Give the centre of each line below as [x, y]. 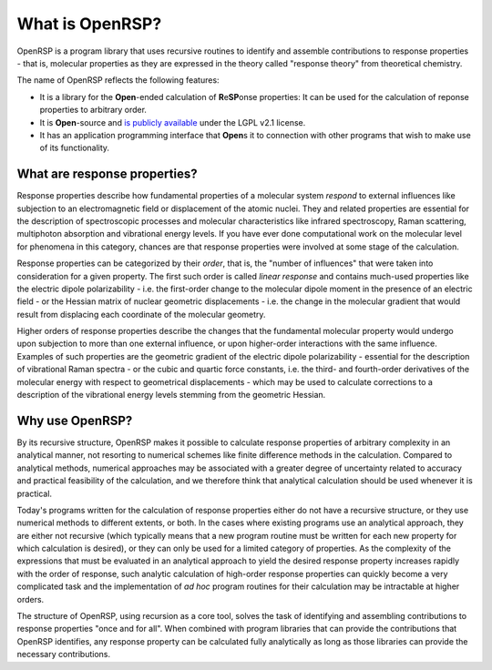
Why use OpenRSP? [75, 420]
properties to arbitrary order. [93, 110]
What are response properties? [107, 174]
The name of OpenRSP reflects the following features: [118, 80]
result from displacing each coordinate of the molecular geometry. [141, 314]
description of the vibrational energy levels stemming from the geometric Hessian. [171, 395]
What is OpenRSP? [89, 24]
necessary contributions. [64, 655]
